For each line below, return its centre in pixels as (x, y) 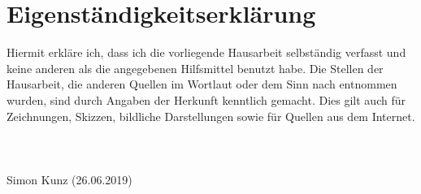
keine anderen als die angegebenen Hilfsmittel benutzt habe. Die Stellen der (195, 68)
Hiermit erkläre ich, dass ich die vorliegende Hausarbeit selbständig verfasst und (206, 52)
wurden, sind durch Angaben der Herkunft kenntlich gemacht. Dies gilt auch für (206, 99)
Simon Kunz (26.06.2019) (69, 179)
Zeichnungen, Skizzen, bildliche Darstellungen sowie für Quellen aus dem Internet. (211, 116)
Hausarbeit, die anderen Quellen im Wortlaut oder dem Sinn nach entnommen (202, 84)
